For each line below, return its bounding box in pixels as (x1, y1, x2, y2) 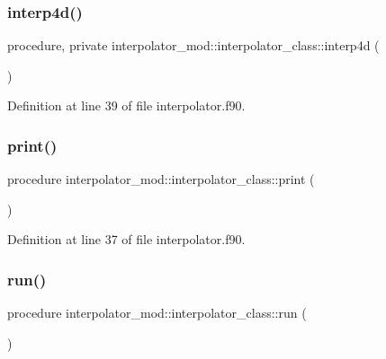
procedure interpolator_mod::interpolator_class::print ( (7, 170, 315, 188)
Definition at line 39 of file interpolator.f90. (7, 96, 246, 115)
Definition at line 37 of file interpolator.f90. (7, 230, 246, 249)
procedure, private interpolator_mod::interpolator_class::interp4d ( (7, 36, 380, 55)
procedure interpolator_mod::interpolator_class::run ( (7, 303, 307, 322)
